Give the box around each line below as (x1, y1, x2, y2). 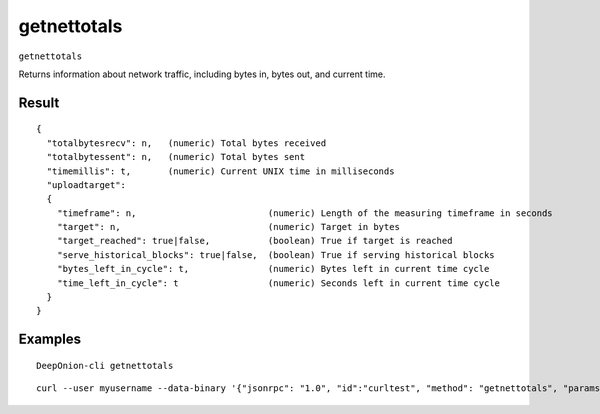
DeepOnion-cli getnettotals (36, 360, 174, 371)
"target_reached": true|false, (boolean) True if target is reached (56, 235, 453, 247)
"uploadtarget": (46, 179, 127, 190)
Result (18, 94, 60, 111)
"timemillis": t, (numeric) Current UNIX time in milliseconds (46, 165, 395, 177)
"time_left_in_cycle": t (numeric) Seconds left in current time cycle (56, 277, 500, 289)
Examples (18, 331, 82, 348)
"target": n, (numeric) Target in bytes (56, 221, 400, 233)
